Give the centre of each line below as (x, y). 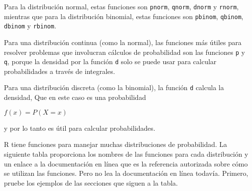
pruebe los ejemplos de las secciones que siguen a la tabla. (91, 182)
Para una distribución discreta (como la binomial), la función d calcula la (114, 87)
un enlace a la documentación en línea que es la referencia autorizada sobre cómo (126, 163)
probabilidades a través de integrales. (60, 71)
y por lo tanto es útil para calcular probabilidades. (80, 128)
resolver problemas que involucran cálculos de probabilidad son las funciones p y (125, 52)
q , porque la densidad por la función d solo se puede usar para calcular (110, 61)
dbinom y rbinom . (30, 26)
